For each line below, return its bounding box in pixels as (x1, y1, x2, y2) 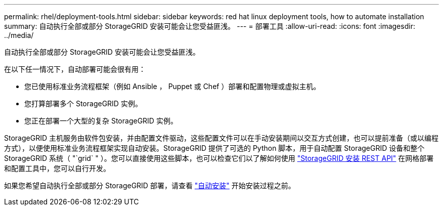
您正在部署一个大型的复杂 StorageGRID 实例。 (24, 116, 178, 125)
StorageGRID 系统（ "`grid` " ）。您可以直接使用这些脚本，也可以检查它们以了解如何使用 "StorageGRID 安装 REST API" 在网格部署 (4, 154, 434, 162)
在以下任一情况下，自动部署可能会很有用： (4, 65, 146, 73)
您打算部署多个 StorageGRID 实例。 (24, 99, 142, 108)
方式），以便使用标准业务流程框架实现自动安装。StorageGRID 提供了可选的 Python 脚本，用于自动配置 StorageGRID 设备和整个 (4, 144, 425, 152)
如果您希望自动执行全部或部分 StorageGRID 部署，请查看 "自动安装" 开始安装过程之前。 (4, 181, 295, 190)
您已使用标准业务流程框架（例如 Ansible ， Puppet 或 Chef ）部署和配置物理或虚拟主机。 (24, 82, 321, 91)
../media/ (4, 31, 34, 39)
